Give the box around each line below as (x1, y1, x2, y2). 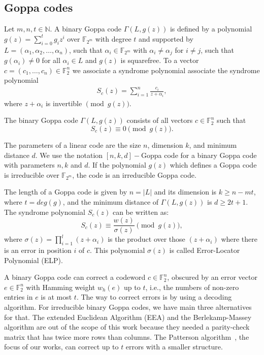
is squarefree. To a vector (120, 55, 199, 66)
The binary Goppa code (4, 115, 78, 125)
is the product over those (108, 234, 185, 244)
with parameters (4, 159, 55, 170)
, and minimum (189, 140, 237, 150)
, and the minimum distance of (62, 196, 159, 207)
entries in (4, 292, 33, 302)
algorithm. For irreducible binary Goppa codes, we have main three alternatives (4, 302, 252, 312)
